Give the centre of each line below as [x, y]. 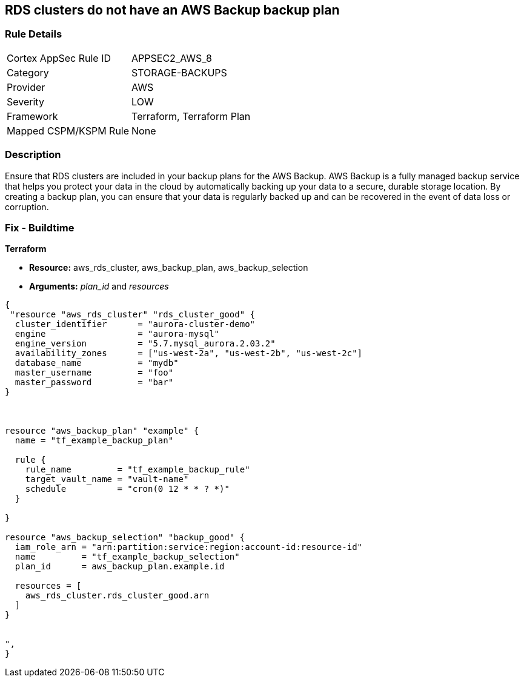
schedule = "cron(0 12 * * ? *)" [127, 489]
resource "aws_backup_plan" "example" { [102, 431]
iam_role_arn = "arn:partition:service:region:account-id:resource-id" [189, 547]
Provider [26, 87]
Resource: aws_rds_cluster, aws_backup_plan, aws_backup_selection [169, 268]
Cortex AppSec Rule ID [59, 58]
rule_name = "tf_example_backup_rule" [138, 470]
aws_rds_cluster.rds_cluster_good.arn [117, 596]
